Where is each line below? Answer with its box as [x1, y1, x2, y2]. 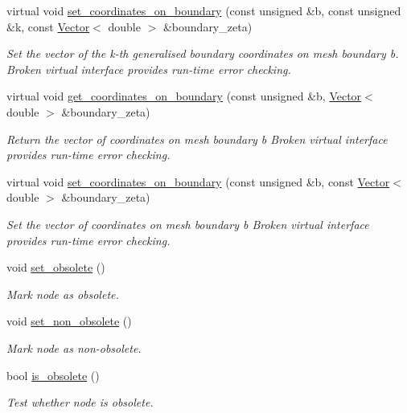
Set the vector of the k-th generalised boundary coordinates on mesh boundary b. [6, 45, 399, 62]
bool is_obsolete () [6, 366, 100, 383]
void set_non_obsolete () [6, 313, 132, 329]
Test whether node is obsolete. [6, 394, 154, 411]
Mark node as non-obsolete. [6, 339, 142, 356]
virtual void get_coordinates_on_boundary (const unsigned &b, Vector [6, 88, 362, 104]
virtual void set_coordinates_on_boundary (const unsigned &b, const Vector [6, 173, 390, 190]
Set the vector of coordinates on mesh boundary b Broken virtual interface [6, 215, 369, 232]
